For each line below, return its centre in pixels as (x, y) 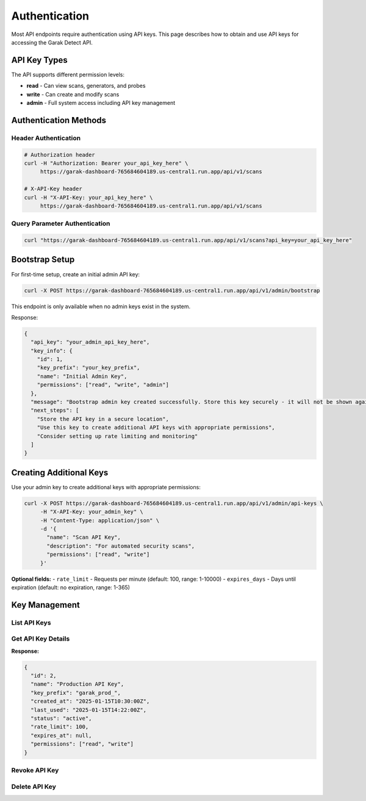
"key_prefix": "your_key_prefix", (88, 368)
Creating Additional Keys (60, 472)
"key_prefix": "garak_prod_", (76, 693)
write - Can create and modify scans (73, 94)
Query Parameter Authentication (61, 224)
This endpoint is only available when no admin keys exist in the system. (101, 306)
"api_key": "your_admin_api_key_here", (90, 342)
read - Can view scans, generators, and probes (86, 86)
